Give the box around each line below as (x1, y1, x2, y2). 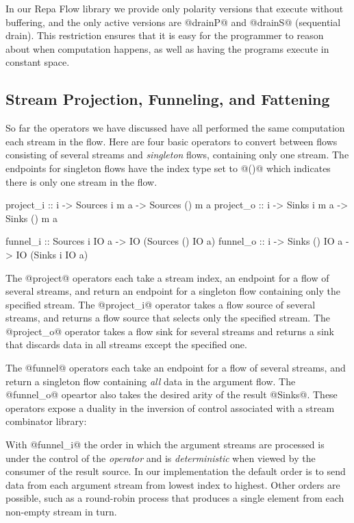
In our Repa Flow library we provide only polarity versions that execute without (5, 1, 344, 15)
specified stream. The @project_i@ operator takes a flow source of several (5, 297, 316, 311)
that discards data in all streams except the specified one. (5, 337, 247, 352)
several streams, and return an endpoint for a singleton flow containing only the (5, 284, 340, 298)
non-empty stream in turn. (5, 504, 117, 519)
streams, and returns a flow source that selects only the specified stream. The (5, 311, 331, 325)
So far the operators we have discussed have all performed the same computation (5, 121, 345, 135)
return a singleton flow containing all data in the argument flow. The (5, 374, 296, 388)
